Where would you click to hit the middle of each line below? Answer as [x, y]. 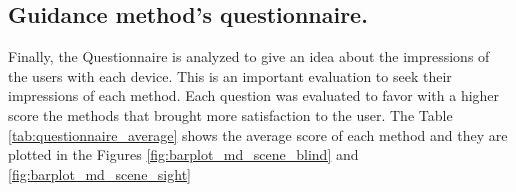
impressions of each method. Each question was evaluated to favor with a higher [254, 95]
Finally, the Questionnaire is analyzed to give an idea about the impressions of [249, 56]
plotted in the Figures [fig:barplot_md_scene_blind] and [183, 154]
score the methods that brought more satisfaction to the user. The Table [230, 114]
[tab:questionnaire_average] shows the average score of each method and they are [258, 134]
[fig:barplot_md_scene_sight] [99, 173]
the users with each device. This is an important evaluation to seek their [230, 75]
